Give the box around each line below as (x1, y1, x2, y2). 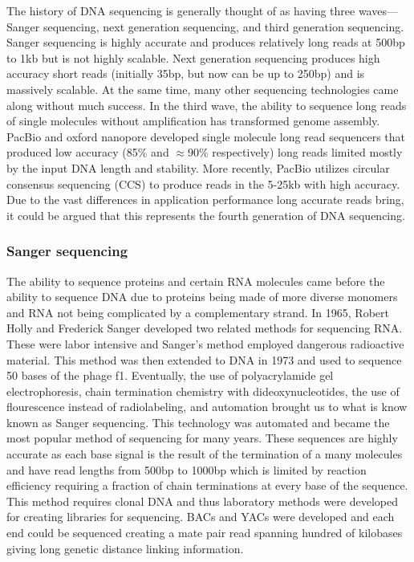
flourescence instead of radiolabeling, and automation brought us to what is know (6, 398, 408, 415)
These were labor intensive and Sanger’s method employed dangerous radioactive (6, 335, 404, 352)
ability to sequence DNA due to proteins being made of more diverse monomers (6, 288, 398, 305)
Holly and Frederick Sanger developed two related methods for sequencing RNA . (6, 320, 403, 336)
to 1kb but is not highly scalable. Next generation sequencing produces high (6, 49, 380, 66)
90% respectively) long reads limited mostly (187, 144, 403, 161)
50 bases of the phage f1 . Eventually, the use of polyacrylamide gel (6, 367, 334, 384)
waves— (358, 2, 398, 18)
